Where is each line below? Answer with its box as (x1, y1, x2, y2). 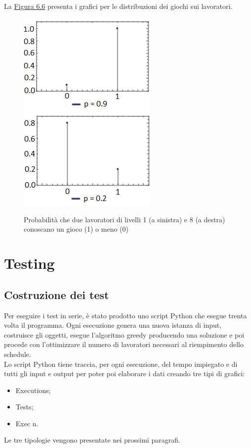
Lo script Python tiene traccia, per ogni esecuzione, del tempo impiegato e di (4, 358, 238, 369)
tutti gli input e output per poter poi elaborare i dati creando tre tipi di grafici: (4, 368, 245, 379)
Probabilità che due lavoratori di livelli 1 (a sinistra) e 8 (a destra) (24, 214, 225, 224)
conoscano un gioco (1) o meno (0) (24, 224, 129, 234)
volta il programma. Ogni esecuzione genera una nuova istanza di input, (4, 320, 222, 330)
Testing (4, 253, 55, 273)
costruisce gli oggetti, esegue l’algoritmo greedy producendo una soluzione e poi (4, 329, 245, 340)
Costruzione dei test (4, 287, 109, 302)
